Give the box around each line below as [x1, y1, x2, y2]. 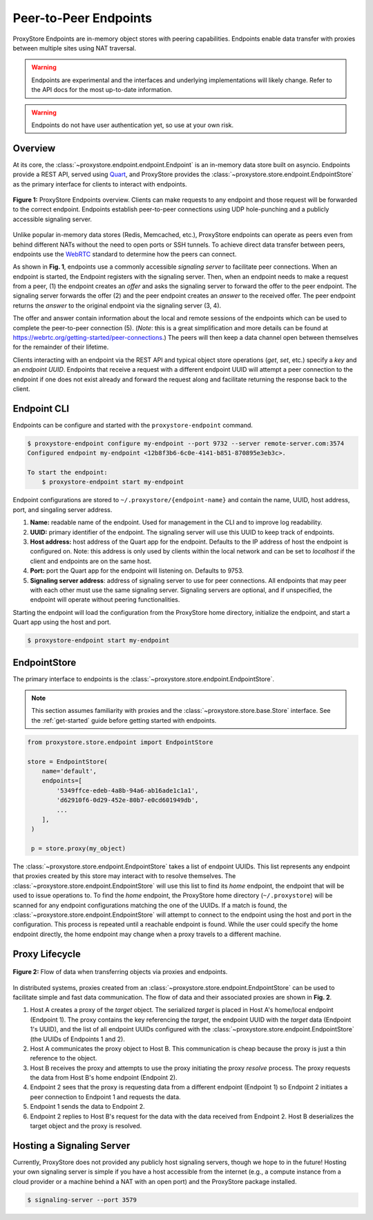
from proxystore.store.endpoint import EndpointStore [27, 738, 213, 746]
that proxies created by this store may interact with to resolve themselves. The [12, 872, 236, 880]
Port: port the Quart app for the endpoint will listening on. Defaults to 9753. [30, 566, 245, 575]
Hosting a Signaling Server [12, 1140, 131, 1152]
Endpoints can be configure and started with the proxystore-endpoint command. [12, 421, 254, 429]
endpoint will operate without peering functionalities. [30, 595, 180, 604]
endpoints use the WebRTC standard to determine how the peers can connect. [12, 249, 237, 258]
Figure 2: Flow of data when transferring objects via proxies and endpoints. [12, 968, 228, 976]
